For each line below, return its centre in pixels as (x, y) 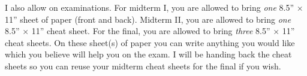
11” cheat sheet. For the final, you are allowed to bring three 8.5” (151, 31)
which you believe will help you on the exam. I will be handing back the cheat (148, 54)
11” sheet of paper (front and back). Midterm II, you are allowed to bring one (148, 19)
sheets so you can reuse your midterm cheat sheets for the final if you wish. (143, 66)
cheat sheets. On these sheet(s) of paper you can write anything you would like (150, 42)
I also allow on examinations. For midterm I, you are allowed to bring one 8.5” (150, 7)
